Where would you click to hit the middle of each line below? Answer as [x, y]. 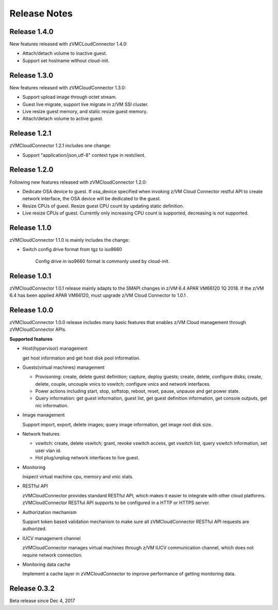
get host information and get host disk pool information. [82, 358]
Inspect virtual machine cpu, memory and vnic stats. [78, 477]
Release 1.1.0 [30, 228]
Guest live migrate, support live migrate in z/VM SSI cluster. [85, 104]
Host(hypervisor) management [55, 348]
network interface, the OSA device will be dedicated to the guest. [92, 199]
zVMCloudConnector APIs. [38, 330]
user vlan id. [48, 451]
